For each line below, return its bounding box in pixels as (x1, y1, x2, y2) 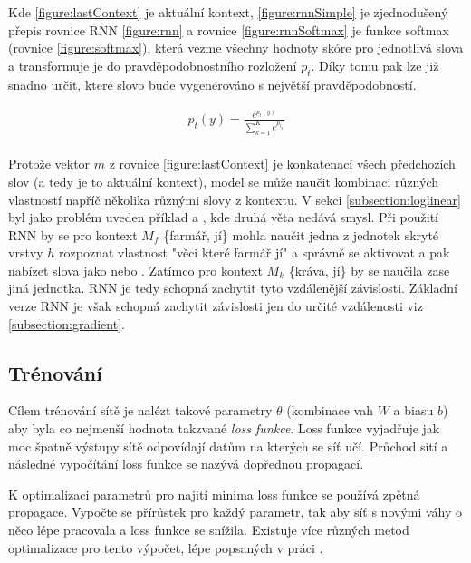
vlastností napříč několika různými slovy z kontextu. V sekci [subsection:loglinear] (8, 189, 461, 209)
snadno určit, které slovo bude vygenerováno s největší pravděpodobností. (8, 74, 417, 93)
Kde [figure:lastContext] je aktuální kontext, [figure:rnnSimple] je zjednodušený (8, 3, 448, 21)
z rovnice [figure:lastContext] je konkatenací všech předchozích (109, 154, 456, 173)
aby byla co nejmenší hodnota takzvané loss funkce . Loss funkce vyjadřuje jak (8, 419, 440, 438)
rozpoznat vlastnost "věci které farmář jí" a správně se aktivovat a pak (59, 243, 450, 262)
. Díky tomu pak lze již (311, 55, 439, 74)
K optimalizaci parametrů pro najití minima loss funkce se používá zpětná (8, 484, 420, 503)
